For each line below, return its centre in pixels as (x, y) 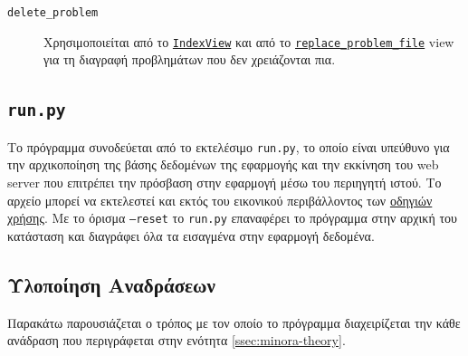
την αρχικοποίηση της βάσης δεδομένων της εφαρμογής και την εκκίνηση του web (223, 164)
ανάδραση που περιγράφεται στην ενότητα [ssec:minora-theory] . (177, 340)
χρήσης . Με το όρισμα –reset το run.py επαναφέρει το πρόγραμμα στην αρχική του (232, 218)
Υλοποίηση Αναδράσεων (111, 284)
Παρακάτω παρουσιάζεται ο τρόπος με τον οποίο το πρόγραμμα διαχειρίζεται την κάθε (234, 322)
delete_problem (53, 13)
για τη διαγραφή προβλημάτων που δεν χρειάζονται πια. (190, 59)
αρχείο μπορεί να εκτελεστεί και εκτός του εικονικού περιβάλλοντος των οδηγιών (220, 200)
